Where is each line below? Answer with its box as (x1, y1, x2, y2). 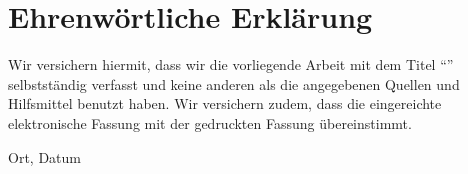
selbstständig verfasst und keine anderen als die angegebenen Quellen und (8, 73, 460, 94)
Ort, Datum (8, 146, 81, 167)
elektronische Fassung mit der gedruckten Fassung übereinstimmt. (8, 112, 412, 133)
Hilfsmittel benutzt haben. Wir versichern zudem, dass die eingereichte (8, 93, 442, 114)
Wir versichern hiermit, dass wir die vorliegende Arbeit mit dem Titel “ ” (8, 54, 454, 75)
